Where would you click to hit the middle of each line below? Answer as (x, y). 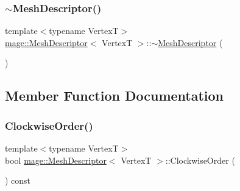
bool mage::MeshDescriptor (56, 160)
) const (18, 180)
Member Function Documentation (115, 95)
